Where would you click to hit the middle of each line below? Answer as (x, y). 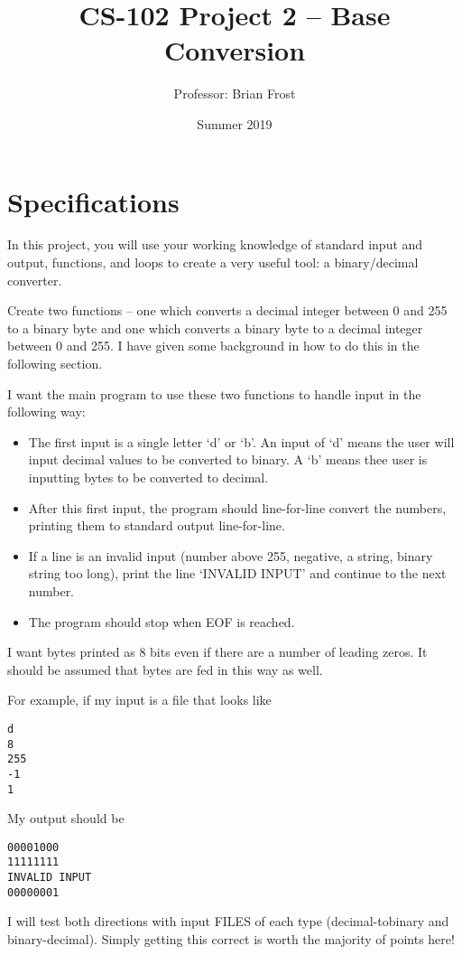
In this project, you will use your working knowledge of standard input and (215, 244)
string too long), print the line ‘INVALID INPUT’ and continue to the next (237, 573)
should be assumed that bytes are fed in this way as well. (165, 669)
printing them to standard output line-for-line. (157, 525)
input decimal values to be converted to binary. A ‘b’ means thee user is (228, 459)
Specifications (93, 201)
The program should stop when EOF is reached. (162, 621)
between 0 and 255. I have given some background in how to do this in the (213, 346)
